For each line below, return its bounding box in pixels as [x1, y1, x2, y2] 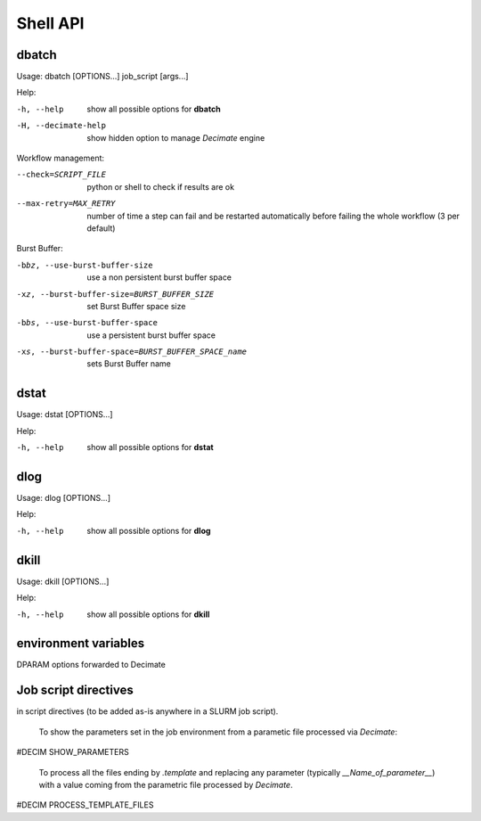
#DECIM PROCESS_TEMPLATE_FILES [16, 800, 154, 810]
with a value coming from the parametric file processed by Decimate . [38, 779, 293, 790]
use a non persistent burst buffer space [86, 272, 232, 283]
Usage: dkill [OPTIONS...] [16, 576, 110, 587]
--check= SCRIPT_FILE [16, 169, 107, 180]
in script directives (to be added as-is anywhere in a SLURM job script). [16, 706, 279, 717]
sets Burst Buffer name [86, 358, 171, 369]
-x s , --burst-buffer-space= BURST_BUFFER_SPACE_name [16, 347, 248, 357]
